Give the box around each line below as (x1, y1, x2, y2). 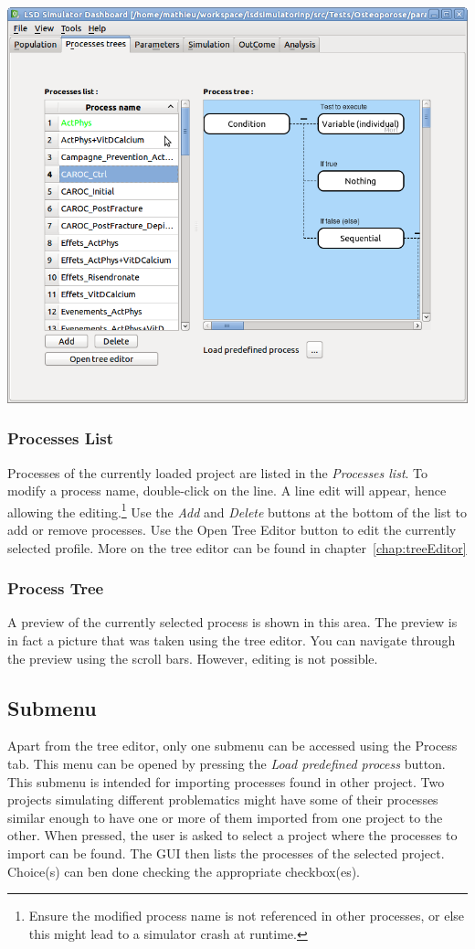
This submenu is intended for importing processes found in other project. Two (7, 772, 445, 791)
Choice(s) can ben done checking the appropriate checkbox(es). (7, 861, 360, 880)
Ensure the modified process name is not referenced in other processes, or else (28, 906, 465, 925)
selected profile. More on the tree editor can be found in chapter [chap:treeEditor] (7, 538, 467, 557)
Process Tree (7, 577, 104, 600)
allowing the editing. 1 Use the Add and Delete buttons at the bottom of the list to (7, 499, 468, 521)
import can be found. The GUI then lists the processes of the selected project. (7, 843, 445, 862)
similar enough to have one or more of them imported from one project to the (7, 807, 443, 826)
